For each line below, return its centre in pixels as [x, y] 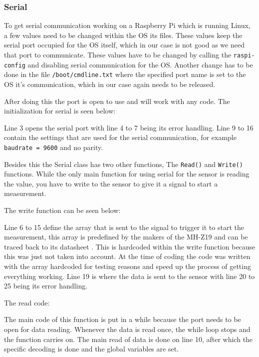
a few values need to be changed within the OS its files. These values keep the [123, 35]
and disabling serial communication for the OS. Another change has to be [140, 64]
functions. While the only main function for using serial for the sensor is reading [127, 174]
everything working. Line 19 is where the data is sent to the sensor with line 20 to [129, 276]
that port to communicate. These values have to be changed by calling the [118, 54]
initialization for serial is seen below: [60, 111]
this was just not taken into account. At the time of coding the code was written [127, 256]
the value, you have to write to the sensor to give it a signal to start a [111, 183]
